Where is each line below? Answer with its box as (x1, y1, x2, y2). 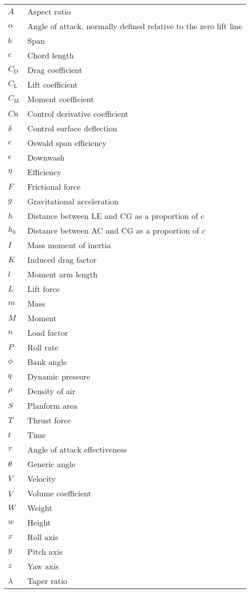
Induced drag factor (27, 254, 97, 265)
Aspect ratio (27, 6, 71, 17)
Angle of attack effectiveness (27, 443, 127, 455)
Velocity (27, 473, 56, 484)
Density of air (27, 385, 76, 397)
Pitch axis (27, 546, 63, 557)
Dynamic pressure (27, 370, 90, 382)
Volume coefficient (27, 487, 91, 499)
